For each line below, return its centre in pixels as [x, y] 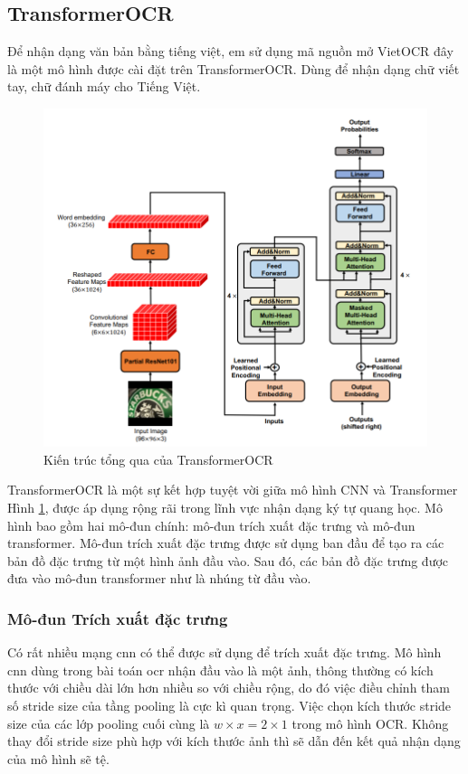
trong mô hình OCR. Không [370, 723]
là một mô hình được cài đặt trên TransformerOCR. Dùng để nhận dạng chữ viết [234, 68]
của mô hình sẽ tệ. [58, 758]
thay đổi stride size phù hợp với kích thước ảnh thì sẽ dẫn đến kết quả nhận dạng [234, 741]
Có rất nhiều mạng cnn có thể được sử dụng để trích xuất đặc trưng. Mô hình [224, 652]
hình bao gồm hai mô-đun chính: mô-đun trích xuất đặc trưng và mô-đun [211, 525]
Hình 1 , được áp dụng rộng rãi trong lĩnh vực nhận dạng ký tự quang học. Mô [225, 507]
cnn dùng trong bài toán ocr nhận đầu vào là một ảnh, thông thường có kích [220, 670]
